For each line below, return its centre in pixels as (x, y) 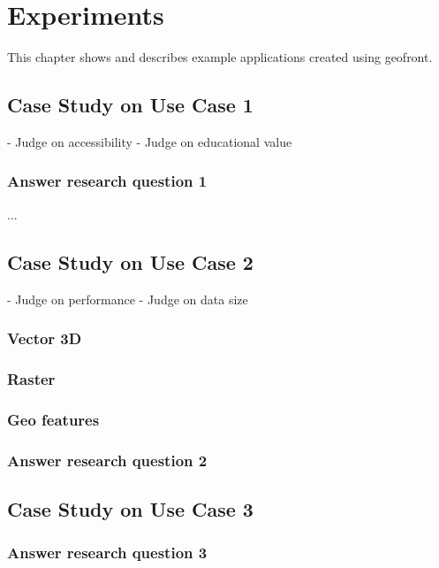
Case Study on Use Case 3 (130, 508)
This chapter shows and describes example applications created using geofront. (220, 57)
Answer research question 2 (107, 460)
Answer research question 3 (107, 553)
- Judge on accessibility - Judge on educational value (150, 141)
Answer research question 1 (107, 181)
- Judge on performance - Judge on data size (128, 299)
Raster (31, 378)
